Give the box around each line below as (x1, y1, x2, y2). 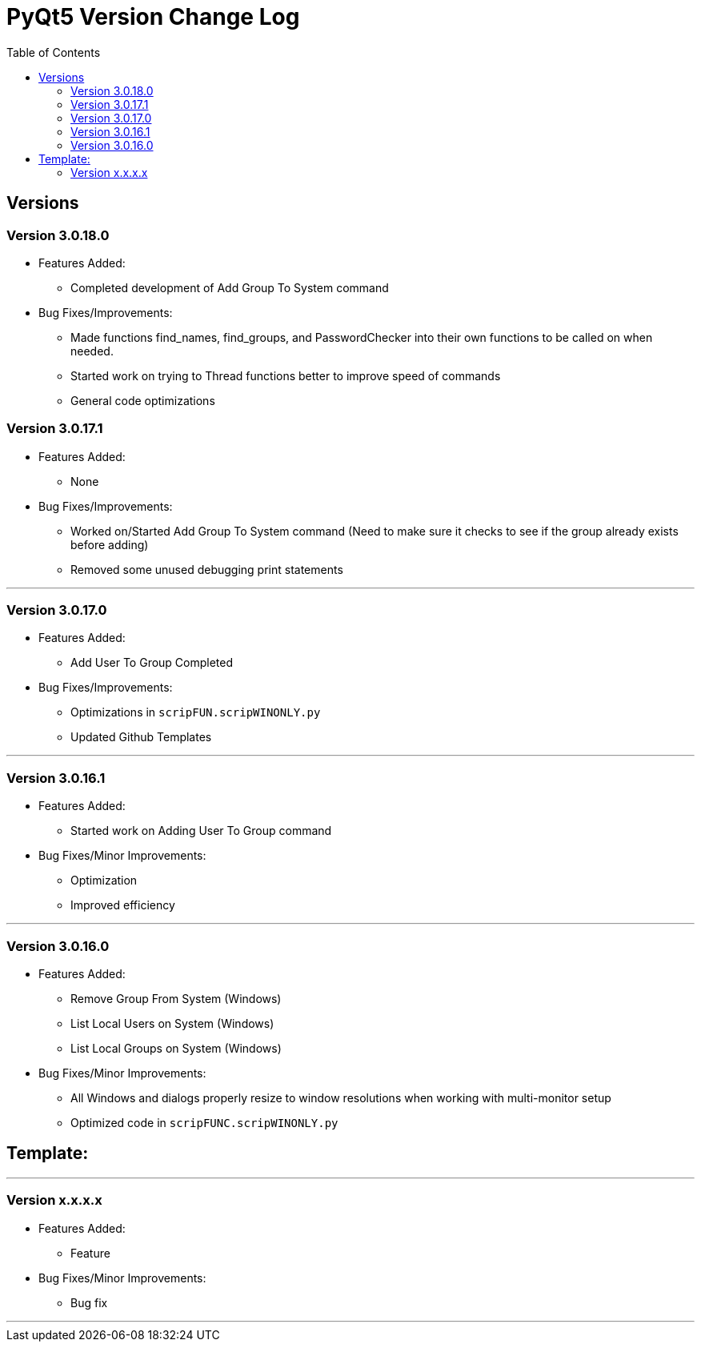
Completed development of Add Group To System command (70, 280, 389, 295)
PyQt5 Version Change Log (6, 3, 300, 30)
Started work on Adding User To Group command (70, 824, 332, 838)
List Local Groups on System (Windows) (70, 1041, 282, 1055)
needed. (70, 343, 114, 358)
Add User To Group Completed (70, 656, 234, 670)
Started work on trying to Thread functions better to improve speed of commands (70, 368, 501, 383)
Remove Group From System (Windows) (70, 991, 282, 1005)
